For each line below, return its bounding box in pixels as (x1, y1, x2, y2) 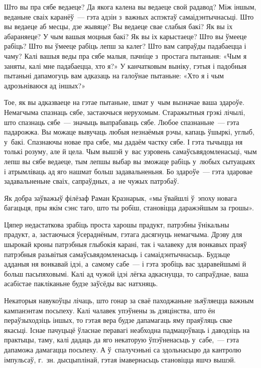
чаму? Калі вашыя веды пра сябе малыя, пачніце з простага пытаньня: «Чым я (4, 50, 247, 61)
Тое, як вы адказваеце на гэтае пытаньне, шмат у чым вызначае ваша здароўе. (4, 97, 244, 107)
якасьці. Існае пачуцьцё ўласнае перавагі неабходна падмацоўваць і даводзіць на (4, 324, 250, 335)
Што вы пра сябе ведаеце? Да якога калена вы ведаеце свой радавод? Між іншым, (4, 2, 256, 12)
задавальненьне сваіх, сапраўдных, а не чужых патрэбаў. (4, 176, 179, 186)
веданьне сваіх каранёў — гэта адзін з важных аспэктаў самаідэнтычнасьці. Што (4, 11, 254, 22)
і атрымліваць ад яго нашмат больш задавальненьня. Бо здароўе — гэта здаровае (4, 166, 252, 176)
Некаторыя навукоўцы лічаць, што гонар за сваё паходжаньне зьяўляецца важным (4, 295, 254, 306)
